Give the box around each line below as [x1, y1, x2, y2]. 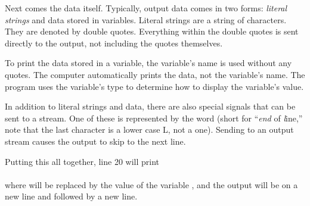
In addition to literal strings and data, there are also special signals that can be [5, 100, 296, 113]
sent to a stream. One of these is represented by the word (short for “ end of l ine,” [5, 111, 303, 124]
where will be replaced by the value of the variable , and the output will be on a [5, 178, 298, 191]
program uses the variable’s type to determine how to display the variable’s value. [5, 80, 304, 92]
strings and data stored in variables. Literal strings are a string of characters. [5, 13, 287, 26]
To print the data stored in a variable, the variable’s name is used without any [5, 57, 292, 69]
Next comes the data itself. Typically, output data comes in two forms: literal [5, 2, 287, 14]
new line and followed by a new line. [5, 190, 138, 202]
